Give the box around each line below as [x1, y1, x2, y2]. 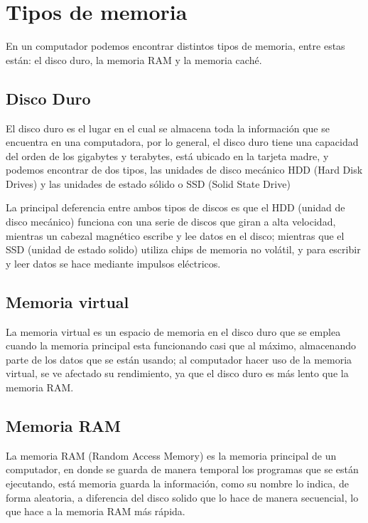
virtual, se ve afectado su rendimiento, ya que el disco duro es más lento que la [6, 366, 349, 381]
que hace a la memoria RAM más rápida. [6, 504, 185, 519]
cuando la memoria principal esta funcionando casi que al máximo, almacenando [6, 338, 356, 353]
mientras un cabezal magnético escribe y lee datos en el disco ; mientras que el [6, 228, 345, 243]
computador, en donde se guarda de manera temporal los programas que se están [6, 462, 359, 477]
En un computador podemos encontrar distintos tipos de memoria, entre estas [6, 38, 345, 53]
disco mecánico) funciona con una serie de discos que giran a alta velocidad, [6, 214, 336, 229]
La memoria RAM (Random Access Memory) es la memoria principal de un [6, 448, 337, 463]
